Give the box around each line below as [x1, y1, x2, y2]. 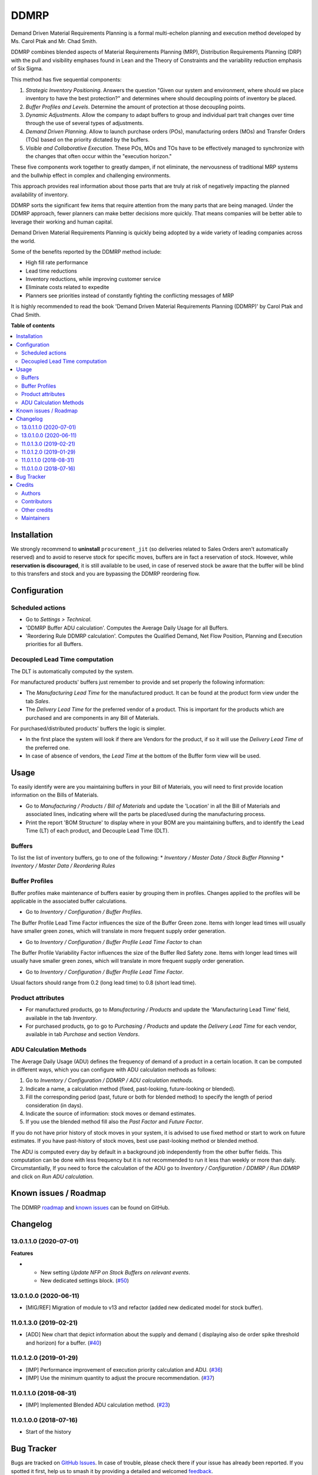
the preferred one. [25, 744, 70, 751]
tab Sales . [25, 697, 50, 704]
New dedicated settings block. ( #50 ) [40, 1277, 130, 1284]
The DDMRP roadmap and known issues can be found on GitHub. [11, 1204, 170, 1211]
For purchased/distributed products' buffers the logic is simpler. [11, 725, 166, 732]
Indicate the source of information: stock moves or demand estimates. [25, 1110, 196, 1117]
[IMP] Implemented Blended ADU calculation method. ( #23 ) [25, 1401, 170, 1408]
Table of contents [11, 322, 55, 329]
